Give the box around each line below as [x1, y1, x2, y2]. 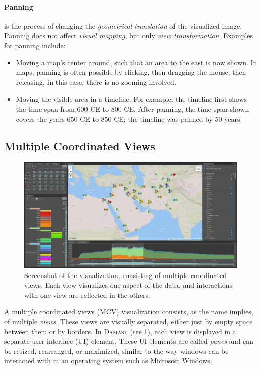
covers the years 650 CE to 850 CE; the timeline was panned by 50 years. [16, 113, 242, 124]
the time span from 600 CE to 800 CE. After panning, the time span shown [16, 103, 249, 114]
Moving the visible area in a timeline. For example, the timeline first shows [16, 94, 247, 104]
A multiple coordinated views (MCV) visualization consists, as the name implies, [4, 306, 253, 317]
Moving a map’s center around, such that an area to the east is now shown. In [16, 57, 257, 67]
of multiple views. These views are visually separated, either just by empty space [4, 316, 253, 327]
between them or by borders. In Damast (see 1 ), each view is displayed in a [4, 326, 236, 336]
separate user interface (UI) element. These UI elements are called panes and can [4, 336, 254, 346]
